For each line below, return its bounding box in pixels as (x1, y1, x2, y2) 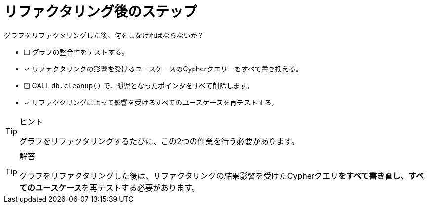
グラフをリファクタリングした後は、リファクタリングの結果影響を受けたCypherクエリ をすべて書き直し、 (19, 171, 409, 181)
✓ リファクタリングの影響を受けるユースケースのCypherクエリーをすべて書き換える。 (24, 64, 303, 73)
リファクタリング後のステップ (4, 3, 197, 20)
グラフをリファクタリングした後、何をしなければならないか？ (4, 31, 204, 39)
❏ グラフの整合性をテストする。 (24, 47, 129, 56)
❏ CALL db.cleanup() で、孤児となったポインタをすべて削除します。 (24, 81, 254, 90)
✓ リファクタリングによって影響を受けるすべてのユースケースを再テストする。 (24, 98, 278, 106)
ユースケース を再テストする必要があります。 (35, 182, 199, 193)
